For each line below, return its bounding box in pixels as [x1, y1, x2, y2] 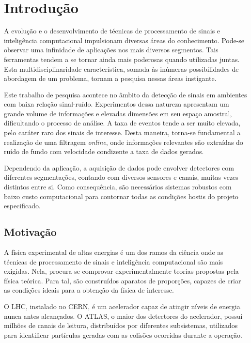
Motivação [4, 224, 57, 239]
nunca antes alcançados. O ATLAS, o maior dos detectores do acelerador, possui [4, 311, 243, 321]
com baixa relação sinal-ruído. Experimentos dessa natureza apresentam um [4, 99, 229, 109]
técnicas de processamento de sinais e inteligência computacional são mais [4, 256, 223, 266]
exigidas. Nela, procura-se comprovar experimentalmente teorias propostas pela [4, 266, 239, 276]
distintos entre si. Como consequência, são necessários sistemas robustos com [4, 182, 232, 192]
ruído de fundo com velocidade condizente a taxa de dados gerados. [4, 146, 204, 156]
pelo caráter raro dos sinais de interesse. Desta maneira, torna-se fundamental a [4, 127, 241, 138]
